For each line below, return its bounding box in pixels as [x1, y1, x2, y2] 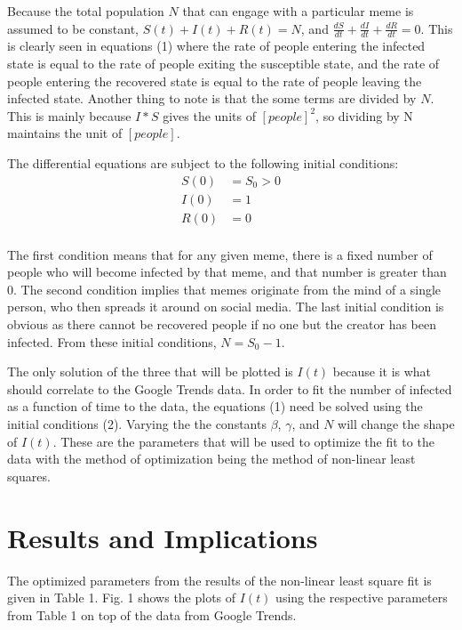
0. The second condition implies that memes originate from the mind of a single [7, 279, 442, 298]
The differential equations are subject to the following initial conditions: [7, 153, 399, 172]
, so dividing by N [315, 106, 413, 125]
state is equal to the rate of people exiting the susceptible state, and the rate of [7, 54, 440, 73]
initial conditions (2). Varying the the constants [7, 415, 267, 433]
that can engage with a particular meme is [182, 2, 414, 20]
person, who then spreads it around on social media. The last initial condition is [7, 297, 444, 316]
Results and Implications [7, 519, 318, 555]
